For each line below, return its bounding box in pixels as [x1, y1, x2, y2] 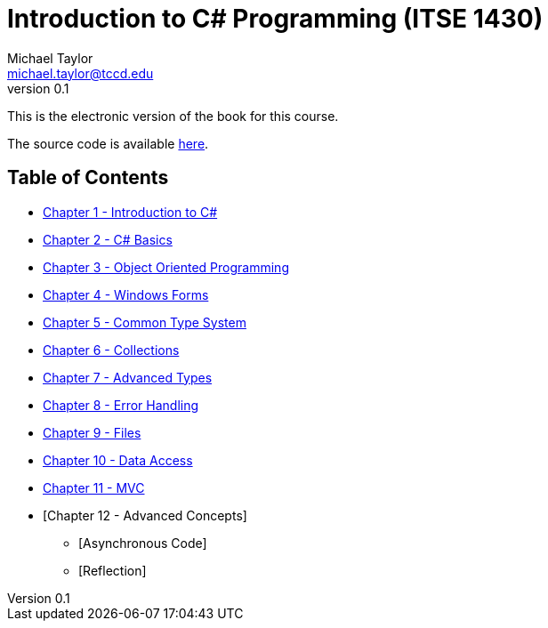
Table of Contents [7, 166, 169, 189]
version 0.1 [7, 80, 69, 96]
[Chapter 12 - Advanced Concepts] [43, 507, 247, 523]
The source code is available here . [7, 135, 209, 151]
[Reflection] [78, 562, 147, 578]
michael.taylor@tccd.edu [7, 65, 154, 81]
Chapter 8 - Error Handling [43, 397, 199, 413]
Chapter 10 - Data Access [43, 452, 193, 468]
